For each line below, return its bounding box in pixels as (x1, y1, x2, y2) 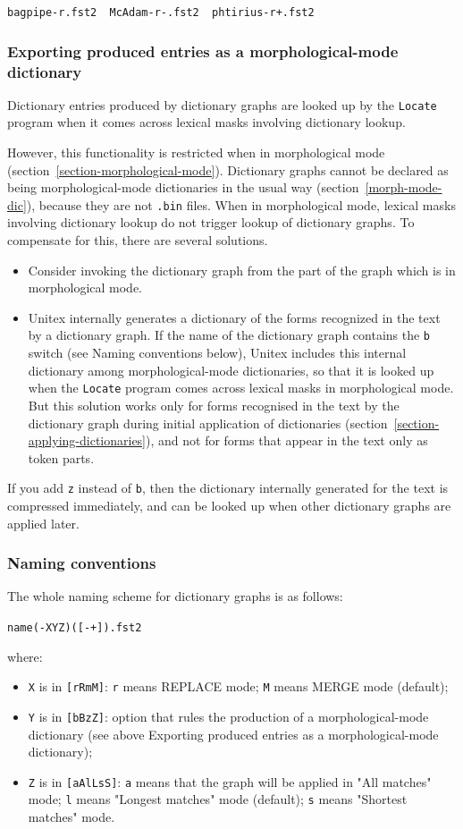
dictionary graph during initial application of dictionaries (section (28, 413, 388, 432)
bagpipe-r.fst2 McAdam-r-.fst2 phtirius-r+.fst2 (7, 6, 315, 19)
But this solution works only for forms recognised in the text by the (28, 395, 400, 414)
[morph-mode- (365, 178, 442, 197)
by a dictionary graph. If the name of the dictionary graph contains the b (28, 326, 431, 344)
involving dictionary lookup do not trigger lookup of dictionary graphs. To (7, 213, 415, 232)
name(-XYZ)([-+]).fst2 (7, 621, 142, 634)
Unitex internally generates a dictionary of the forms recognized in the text (28, 308, 441, 326)
